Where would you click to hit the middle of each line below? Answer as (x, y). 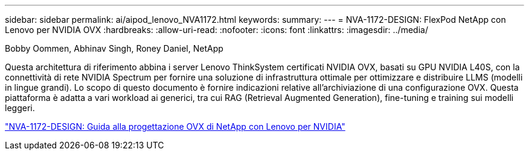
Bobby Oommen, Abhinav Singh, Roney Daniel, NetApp (114, 48)
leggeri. (20, 108)
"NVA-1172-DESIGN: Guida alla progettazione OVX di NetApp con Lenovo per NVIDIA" (175, 126)
